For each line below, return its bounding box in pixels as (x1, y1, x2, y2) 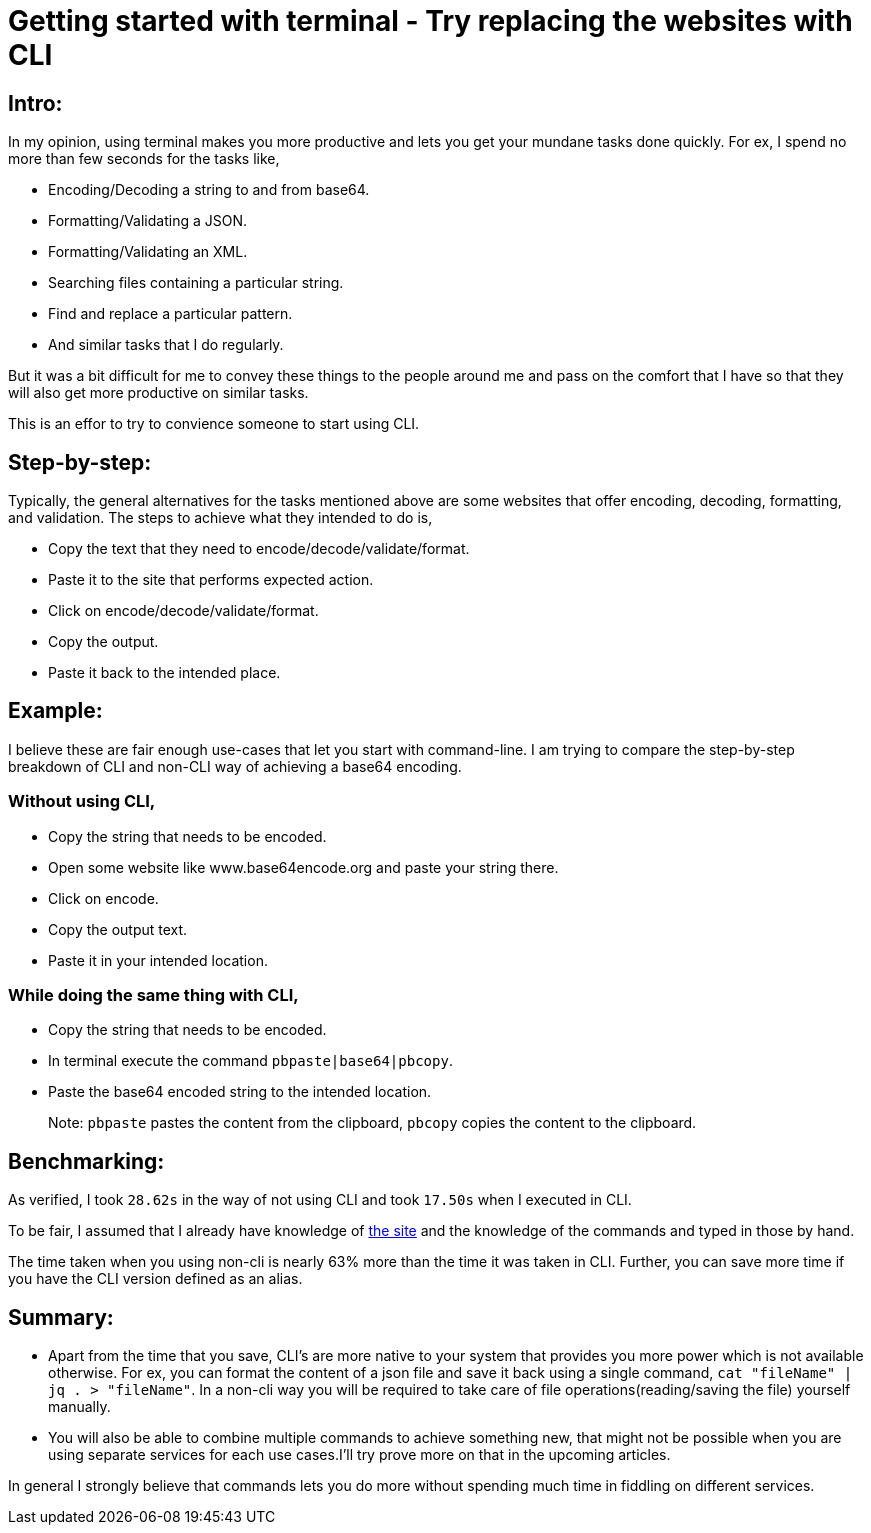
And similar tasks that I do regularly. (48, 336, 284, 354)
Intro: (8, 90, 63, 116)
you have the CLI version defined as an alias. (8, 1270, 303, 1288)
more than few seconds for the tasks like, (8, 150, 280, 168)
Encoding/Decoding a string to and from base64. (48, 181, 370, 199)
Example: (8, 698, 103, 724)
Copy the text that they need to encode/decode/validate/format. (48, 540, 470, 558)
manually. (48, 1398, 111, 1416)
